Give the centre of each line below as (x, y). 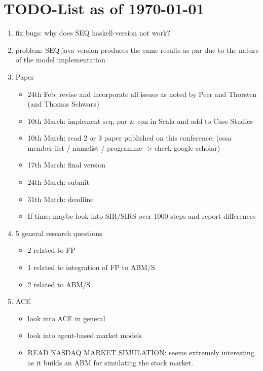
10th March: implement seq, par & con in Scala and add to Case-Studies (140, 121)
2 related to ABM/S (59, 284)
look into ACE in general (66, 318)
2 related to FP (51, 250)
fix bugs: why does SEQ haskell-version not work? (93, 33)
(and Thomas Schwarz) (63, 104)
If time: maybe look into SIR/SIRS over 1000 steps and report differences (142, 216)
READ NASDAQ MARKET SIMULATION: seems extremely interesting (141, 352)
